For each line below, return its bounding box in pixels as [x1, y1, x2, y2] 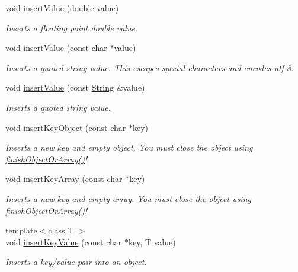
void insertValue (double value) [5, 2, 119, 14]
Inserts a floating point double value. [5, 21, 138, 34]
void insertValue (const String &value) [5, 81, 145, 94]
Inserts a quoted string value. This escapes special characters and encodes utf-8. [5, 61, 294, 73]
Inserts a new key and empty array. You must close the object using [5, 192, 251, 204]
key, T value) [128, 235, 176, 248]
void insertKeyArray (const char [5, 172, 123, 185]
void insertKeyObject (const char [5, 121, 126, 133]
